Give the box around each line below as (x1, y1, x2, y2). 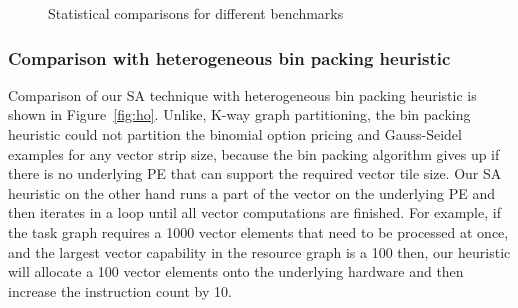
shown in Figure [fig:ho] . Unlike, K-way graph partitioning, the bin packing (8, 104, 471, 125)
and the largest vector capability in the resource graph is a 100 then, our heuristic (8, 241, 511, 262)
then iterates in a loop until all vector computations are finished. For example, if (8, 202, 501, 223)
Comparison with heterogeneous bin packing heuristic (8, 45, 451, 70)
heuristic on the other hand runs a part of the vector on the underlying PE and (8, 182, 495, 203)
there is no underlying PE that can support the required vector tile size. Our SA (8, 163, 502, 184)
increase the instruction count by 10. (8, 280, 232, 301)
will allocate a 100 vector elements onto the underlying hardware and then (8, 261, 464, 282)
